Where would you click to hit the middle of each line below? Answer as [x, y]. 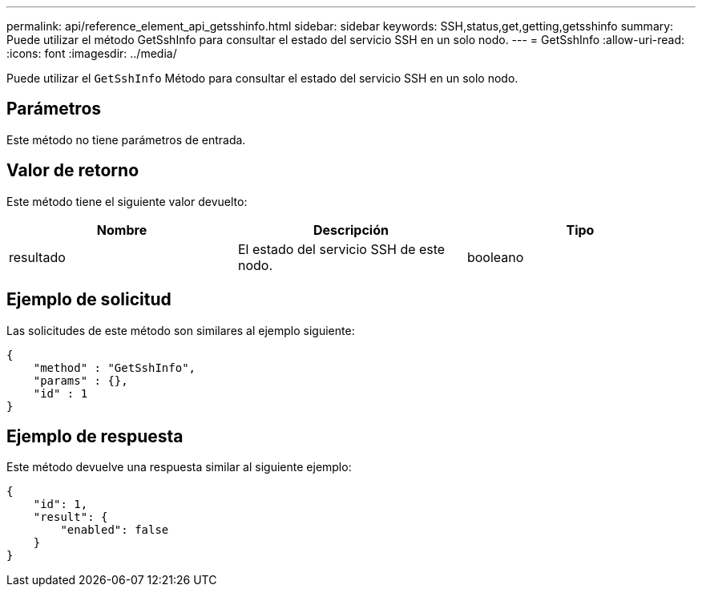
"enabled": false [115, 530]
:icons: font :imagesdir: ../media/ [92, 53]
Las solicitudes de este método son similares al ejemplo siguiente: [181, 330]
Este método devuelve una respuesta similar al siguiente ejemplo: [179, 467]
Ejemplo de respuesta [95, 436]
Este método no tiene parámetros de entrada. [126, 139]
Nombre [122, 230]
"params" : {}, [81, 380]
